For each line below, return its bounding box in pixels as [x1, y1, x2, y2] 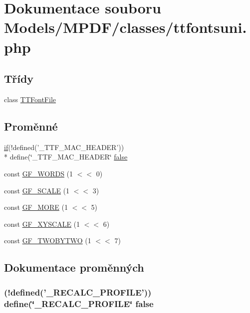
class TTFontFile [4, 94, 56, 104]
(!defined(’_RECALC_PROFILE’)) [4, 286, 152, 298]
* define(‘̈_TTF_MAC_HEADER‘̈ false [4, 152, 128, 162]
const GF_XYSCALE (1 [4, 218, 80, 229]
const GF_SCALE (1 [4, 185, 70, 195]
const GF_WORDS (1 [4, 168, 73, 178]
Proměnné [4, 118, 58, 134]
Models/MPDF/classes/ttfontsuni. [4, 17, 247, 37]
